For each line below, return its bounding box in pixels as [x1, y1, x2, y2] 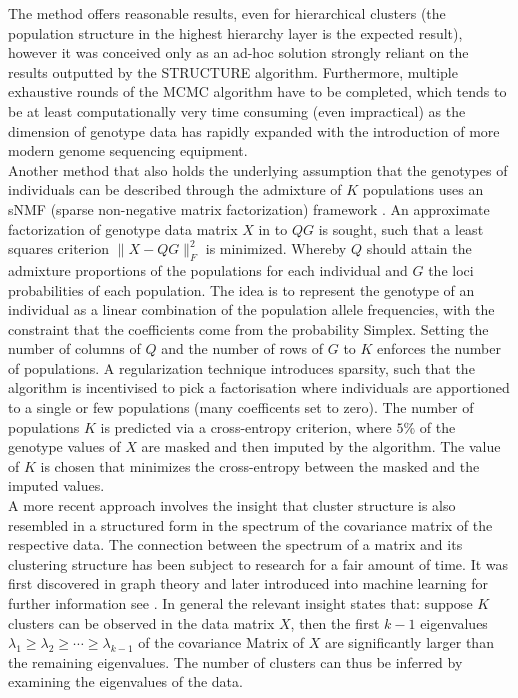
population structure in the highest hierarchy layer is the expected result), [8, 22, 463, 43]
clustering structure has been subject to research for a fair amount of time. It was [8, 553, 509, 574]
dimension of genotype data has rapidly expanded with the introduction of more [8, 120, 500, 141]
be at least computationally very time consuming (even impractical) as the [8, 100, 466, 121]
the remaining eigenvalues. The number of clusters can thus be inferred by [8, 651, 463, 672]
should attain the [366, 238, 472, 259]
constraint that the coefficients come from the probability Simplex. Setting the [8, 318, 489, 339]
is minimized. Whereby [205, 238, 347, 259]
